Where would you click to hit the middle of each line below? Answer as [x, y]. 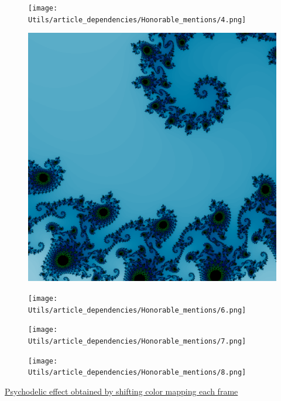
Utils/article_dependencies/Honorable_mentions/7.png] [137, 341]
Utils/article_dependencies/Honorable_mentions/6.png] [137, 310]
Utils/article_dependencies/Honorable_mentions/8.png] [137, 373]
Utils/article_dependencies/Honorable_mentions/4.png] [137, 20]
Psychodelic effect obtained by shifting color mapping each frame [121, 391]
